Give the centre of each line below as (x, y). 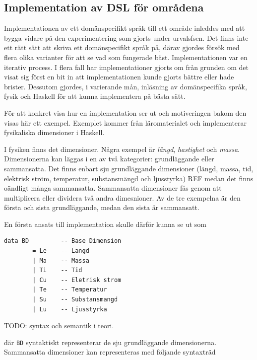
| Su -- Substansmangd (75, 300)
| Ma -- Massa (61, 260)
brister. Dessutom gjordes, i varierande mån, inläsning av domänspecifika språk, (126, 86)
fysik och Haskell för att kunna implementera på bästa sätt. (95, 96)
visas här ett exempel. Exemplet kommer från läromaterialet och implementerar (126, 122)
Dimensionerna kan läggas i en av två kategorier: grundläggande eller (109, 159)
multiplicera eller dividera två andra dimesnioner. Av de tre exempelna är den (122, 197)
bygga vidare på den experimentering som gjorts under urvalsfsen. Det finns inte (126, 37)
